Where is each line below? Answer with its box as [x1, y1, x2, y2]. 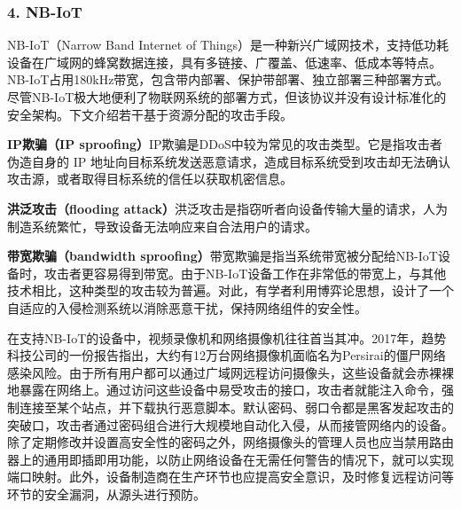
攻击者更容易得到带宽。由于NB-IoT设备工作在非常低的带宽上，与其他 [43, 263, 447, 282]
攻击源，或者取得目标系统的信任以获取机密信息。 [7, 169, 293, 188]
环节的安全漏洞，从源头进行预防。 [7, 484, 206, 503]
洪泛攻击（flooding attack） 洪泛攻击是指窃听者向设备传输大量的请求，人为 [7, 199, 449, 217]
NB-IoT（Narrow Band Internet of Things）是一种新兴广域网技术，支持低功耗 [7, 35, 449, 54]
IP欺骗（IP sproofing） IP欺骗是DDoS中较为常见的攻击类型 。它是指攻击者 [7, 135, 442, 153]
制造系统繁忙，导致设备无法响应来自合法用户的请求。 [7, 216, 317, 235]
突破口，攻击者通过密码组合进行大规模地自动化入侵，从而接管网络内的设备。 [7, 415, 454, 434]
